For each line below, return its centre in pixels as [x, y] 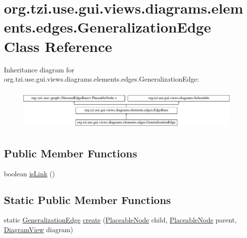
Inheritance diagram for [39, 69]
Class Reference [58, 46]
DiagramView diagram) [39, 229]
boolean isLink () [29, 173]
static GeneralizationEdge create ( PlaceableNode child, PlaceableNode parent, [120, 220]
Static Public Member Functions [88, 199]
